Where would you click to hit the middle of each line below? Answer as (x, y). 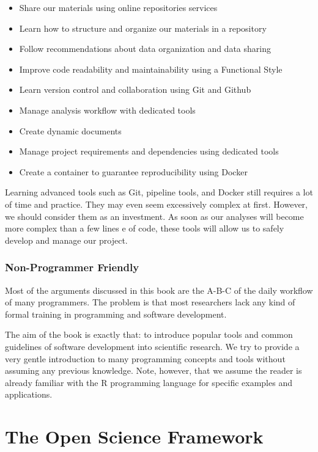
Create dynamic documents (70, 130)
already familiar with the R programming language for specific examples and (149, 382)
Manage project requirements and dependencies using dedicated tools (149, 151)
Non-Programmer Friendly (72, 267)
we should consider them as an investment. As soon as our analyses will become (154, 216)
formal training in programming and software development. (116, 314)
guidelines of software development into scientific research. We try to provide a (152, 346)
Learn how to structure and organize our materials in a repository (143, 28)
